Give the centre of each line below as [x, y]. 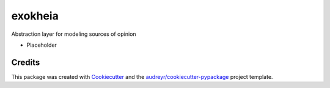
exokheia [35, 16]
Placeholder [42, 45]
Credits [26, 62]
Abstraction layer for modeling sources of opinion [74, 34]
